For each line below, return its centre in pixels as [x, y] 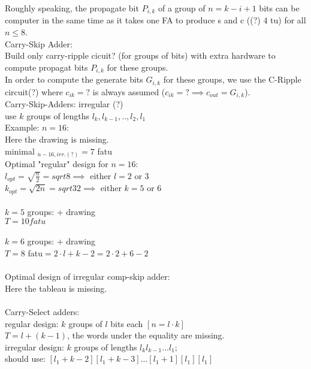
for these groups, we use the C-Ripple [232, 79]
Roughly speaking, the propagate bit [72, 8]
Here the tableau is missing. [56, 288]
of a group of [182, 8]
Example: [22, 127]
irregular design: [34, 347]
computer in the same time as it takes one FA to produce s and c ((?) [133, 20]
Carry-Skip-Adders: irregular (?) [64, 104]
